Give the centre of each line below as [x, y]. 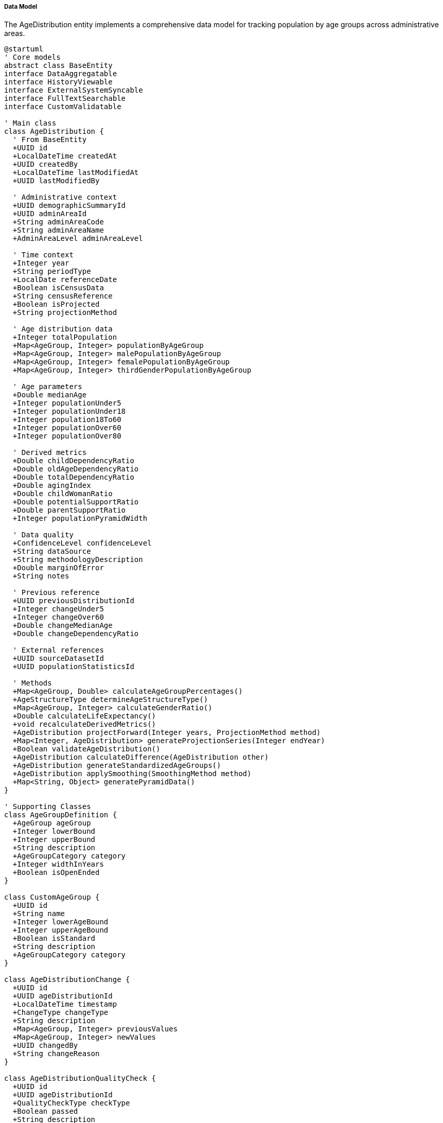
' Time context [43, 255]
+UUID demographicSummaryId [69, 206]
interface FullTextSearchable [65, 99]
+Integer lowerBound [54, 831]
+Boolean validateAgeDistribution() [86, 749]
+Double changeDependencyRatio [76, 634]
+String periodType [52, 271]
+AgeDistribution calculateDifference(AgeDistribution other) [141, 757]
